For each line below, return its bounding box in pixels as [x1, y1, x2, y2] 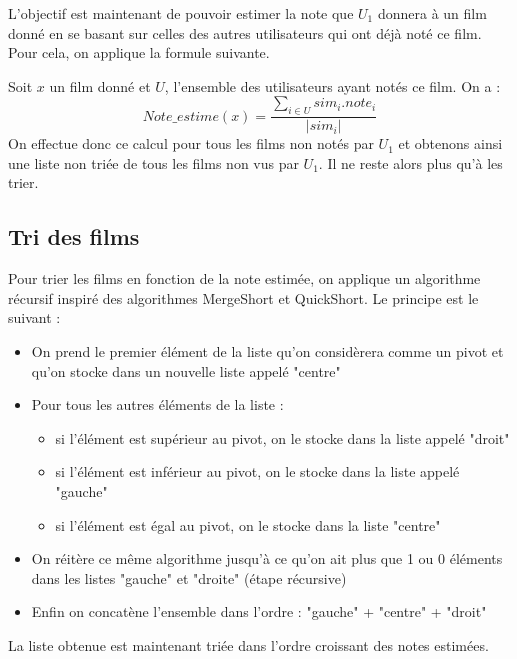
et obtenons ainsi [398, 133, 503, 154]
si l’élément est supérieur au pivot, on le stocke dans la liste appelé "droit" [55, 427, 510, 448]
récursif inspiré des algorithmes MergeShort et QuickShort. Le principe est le [8, 287, 479, 308]
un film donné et [49, 75, 151, 96]
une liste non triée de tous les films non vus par [8, 152, 299, 173]
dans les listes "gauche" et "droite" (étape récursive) [31, 567, 347, 588]
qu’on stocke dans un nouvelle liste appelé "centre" [31, 360, 341, 381]
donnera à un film [377, 3, 487, 23]
